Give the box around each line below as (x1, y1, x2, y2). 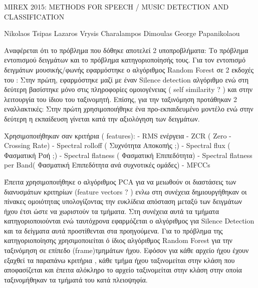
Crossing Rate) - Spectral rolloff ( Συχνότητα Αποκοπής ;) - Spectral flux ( (4, 140, 230, 150)
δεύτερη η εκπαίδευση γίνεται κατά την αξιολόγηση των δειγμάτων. (4, 113, 200, 123)
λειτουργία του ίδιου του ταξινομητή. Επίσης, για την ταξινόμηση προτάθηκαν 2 (4, 93, 237, 104)
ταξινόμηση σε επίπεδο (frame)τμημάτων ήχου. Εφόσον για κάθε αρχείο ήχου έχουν (4, 245, 249, 255)
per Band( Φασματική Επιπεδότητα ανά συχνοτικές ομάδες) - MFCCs (4, 159, 210, 170)
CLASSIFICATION (4, 11, 65, 21)
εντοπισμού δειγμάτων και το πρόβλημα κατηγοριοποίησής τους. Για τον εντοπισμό (4, 54, 245, 65)
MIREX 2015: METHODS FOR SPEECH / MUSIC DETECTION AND (4, 1, 229, 11)
